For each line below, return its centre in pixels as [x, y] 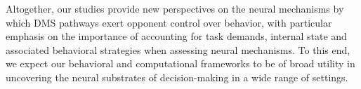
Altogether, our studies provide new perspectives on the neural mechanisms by [175, 8]
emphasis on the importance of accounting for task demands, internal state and [176, 36]
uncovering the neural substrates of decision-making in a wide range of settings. [177, 77]
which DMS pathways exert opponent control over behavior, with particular [169, 22]
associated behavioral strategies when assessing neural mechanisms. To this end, [178, 49]
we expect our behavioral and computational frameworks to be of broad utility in [180, 63]
